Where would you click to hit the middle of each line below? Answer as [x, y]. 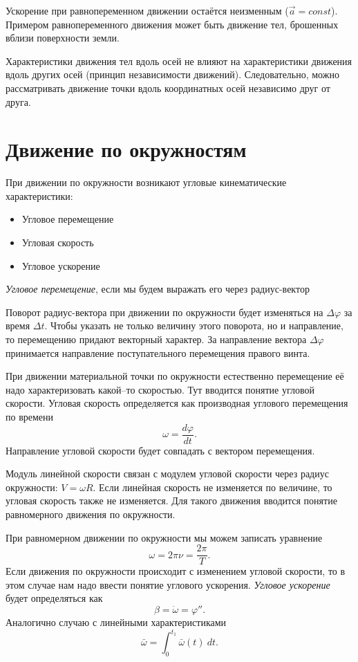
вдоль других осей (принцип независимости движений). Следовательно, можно [172, 74]
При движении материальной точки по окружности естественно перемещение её [175, 376]
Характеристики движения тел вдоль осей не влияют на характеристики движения [179, 61]
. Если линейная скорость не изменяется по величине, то [213, 487]
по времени [30, 416]
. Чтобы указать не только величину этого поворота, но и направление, [194, 325]
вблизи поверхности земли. [63, 38]
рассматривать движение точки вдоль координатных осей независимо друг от [168, 88]
